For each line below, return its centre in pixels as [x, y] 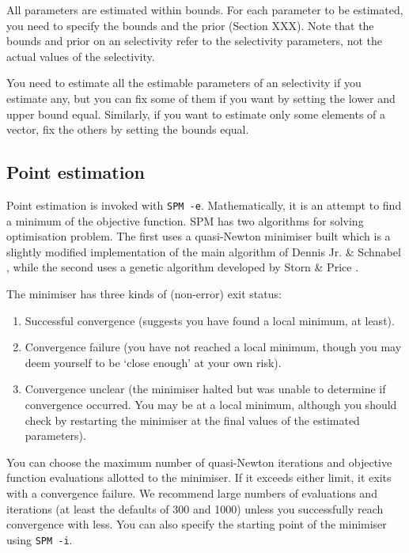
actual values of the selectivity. [81, 56]
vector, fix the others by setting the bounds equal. [128, 129]
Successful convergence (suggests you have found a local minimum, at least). [210, 320]
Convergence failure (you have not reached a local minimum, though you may [213, 347]
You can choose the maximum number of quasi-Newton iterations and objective [199, 462]
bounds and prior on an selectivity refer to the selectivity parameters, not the [194, 41]
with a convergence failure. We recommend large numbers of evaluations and [192, 492]
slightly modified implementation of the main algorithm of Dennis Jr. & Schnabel [204, 251]
